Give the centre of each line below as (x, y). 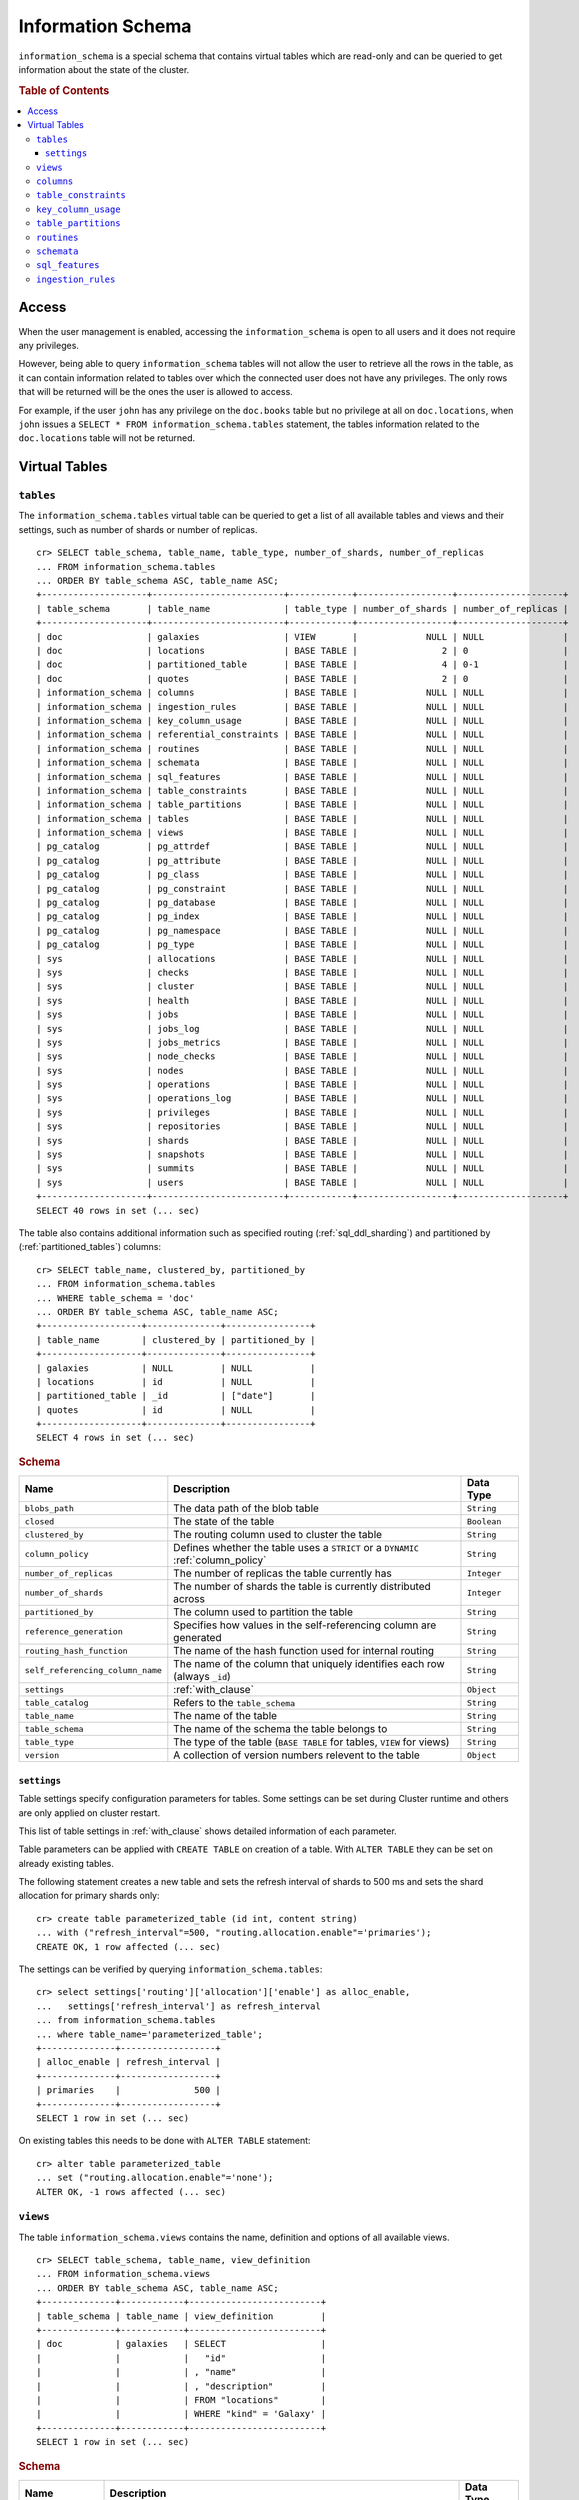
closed (39, 1521)
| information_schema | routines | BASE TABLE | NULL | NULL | (302, 748)
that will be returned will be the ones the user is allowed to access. (156, 392)
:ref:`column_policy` (220, 1560)
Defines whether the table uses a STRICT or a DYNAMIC (296, 1548)
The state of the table (224, 1522)
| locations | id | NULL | (176, 1381)
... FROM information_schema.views (123, 2274)
